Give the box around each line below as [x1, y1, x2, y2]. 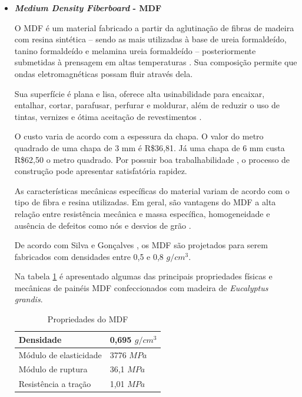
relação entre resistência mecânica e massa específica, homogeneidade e [14, 207, 270, 219]
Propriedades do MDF [47, 313, 128, 325]
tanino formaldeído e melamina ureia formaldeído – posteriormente [14, 44, 256, 56]
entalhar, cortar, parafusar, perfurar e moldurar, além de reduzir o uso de [14, 99, 280, 111]
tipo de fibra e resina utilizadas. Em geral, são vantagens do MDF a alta [14, 196, 276, 208]
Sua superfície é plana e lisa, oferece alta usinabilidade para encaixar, [14, 87, 265, 99]
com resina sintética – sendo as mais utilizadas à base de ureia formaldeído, [14, 33, 287, 45]
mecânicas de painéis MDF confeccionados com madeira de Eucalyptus [14, 281, 268, 293]
